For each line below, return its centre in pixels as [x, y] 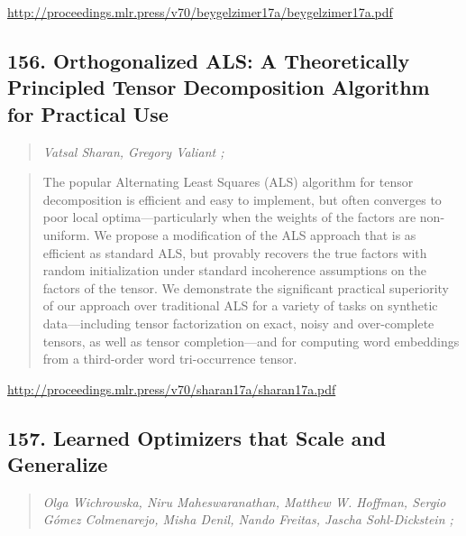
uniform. [66, 234]
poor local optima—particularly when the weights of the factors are [229, 217]
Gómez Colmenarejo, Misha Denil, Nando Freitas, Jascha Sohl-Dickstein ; [248, 519]
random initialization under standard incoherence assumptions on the [234, 270]
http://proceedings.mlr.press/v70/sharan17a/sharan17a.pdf [172, 388]
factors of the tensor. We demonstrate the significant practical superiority [246, 287]
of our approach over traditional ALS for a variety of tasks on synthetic [240, 305]
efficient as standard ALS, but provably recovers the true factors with [235, 252]
